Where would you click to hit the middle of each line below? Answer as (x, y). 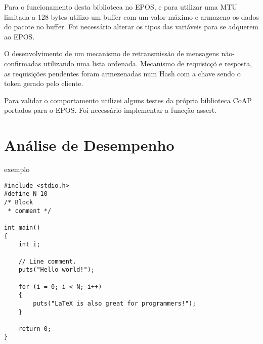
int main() (22, 227)
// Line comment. (48, 261)
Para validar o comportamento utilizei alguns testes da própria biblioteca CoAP (128, 100)
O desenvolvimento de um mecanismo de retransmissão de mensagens (112, 53)
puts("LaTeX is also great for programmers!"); (115, 303)
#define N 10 (26, 194)
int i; (29, 245)
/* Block (19, 202)
